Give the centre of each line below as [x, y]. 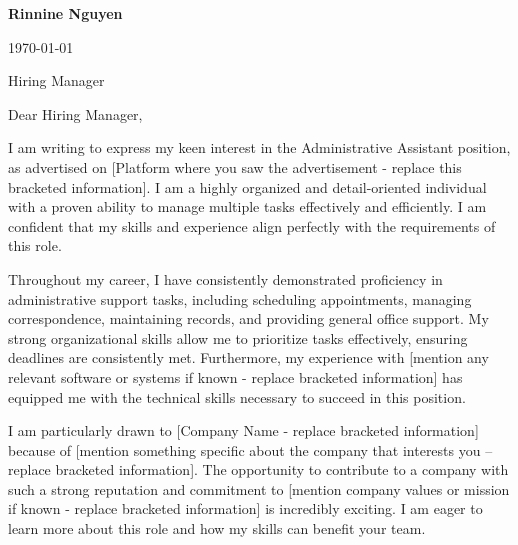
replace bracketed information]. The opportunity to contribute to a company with [258, 469]
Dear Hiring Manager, [75, 113]
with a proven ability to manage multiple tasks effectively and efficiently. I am [247, 206]
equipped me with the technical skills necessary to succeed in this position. [237, 396]
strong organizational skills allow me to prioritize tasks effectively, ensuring [238, 337]
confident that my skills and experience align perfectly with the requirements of [252, 225]
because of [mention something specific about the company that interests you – [250, 449]
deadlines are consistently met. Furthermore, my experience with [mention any [248, 357]
